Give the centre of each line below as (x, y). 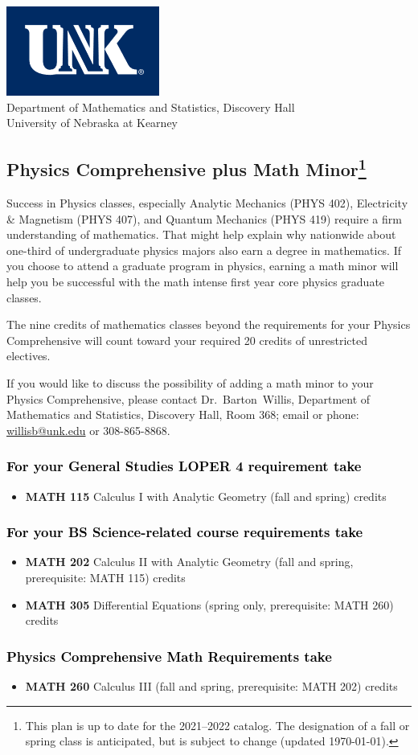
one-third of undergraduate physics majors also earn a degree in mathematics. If (204, 250)
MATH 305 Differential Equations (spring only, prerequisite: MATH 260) (209, 604)
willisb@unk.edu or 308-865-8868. (88, 430)
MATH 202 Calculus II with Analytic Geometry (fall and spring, (189, 562)
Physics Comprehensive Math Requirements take (169, 656)
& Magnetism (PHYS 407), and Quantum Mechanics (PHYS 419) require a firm (204, 218)
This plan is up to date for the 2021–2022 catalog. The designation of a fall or (217, 725)
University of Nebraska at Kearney (92, 123)
